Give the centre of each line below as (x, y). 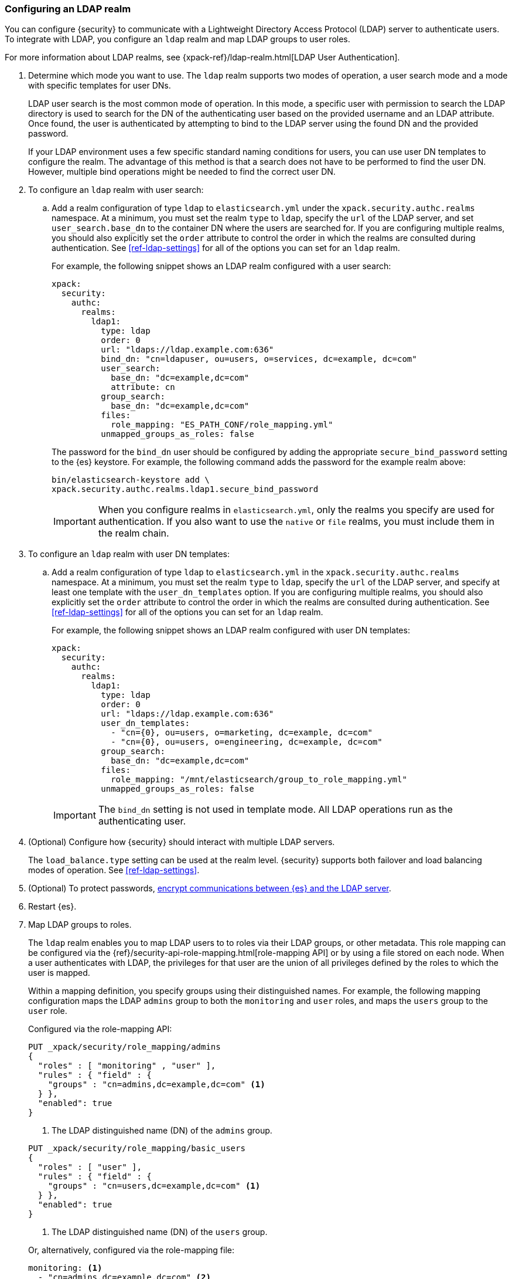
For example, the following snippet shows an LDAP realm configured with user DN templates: (231, 630)
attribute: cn (143, 387)
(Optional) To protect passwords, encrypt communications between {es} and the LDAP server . (210, 888)
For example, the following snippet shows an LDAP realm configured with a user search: (221, 266)
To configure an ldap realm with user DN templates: (129, 554)
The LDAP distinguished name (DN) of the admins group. (162, 1131)
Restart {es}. (52, 907)
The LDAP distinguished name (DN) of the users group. (160, 1232)
